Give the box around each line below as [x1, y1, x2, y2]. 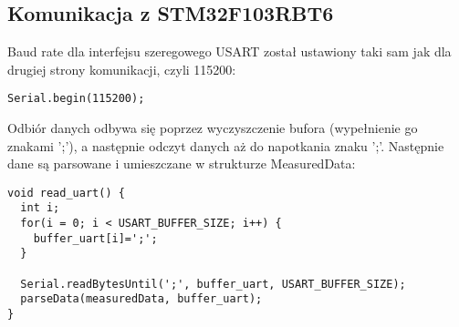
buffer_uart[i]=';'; [33, 231, 158, 245]
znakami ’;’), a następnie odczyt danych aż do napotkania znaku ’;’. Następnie [7, 136, 444, 155]
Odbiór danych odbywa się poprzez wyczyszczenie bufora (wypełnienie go [7, 118, 418, 138]
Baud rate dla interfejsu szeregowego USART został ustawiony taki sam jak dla [7, 42, 452, 61]
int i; [20, 201, 60, 215]
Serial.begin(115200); [7, 92, 145, 106]
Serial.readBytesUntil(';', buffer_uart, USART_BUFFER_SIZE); [20, 277, 406, 291]
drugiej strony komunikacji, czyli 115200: [7, 59, 236, 78]
